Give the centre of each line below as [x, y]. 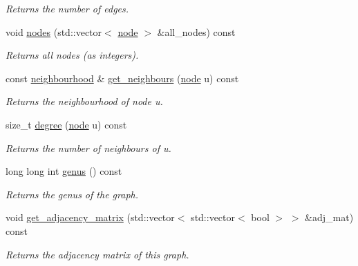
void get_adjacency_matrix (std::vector [90, 217]
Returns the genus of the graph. [72, 194]
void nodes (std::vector [54, 31]
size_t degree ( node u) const [66, 124]
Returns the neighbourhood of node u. [84, 101]
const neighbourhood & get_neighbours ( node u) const [122, 78]
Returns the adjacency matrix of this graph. [97, 254]
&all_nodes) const [196, 31]
